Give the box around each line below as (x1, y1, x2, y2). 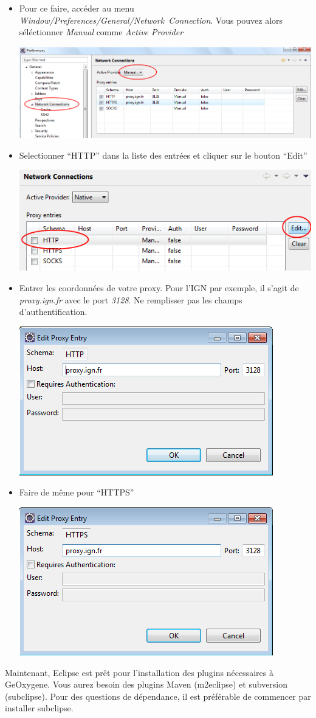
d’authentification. (19, 305, 88, 318)
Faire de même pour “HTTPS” (19, 486, 134, 499)
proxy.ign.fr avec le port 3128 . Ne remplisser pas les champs (19, 293, 242, 306)
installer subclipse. (5, 702, 74, 714)
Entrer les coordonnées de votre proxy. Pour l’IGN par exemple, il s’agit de (19, 281, 299, 294)
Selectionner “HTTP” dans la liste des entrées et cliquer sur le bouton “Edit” (19, 148, 307, 161)
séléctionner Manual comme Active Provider (19, 26, 184, 38)
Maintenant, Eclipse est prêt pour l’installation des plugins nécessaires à (5, 666, 273, 678)
